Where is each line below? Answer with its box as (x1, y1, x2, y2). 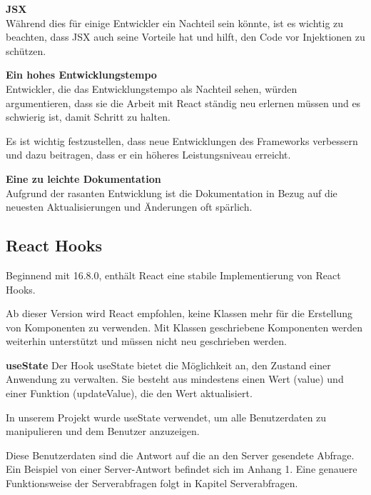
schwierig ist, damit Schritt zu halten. (6, 109, 171, 124)
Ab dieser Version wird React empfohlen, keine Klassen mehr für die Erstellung (6, 306, 352, 321)
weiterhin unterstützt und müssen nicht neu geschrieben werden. (6, 334, 288, 349)
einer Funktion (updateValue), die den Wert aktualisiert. (6, 386, 253, 401)
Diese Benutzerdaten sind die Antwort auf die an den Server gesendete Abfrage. (6, 447, 355, 462)
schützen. (6, 43, 46, 58)
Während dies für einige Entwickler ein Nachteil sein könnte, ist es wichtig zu (6, 15, 344, 30)
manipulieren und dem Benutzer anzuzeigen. (6, 424, 200, 439)
